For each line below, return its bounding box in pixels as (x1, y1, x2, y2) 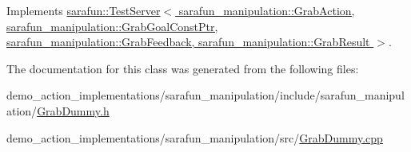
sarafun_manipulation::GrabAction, (178, 2, 355, 18)
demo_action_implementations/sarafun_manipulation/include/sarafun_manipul (6, 87, 405, 103)
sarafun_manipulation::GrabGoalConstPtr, (6, 18, 218, 34)
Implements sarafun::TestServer (6, 2, 161, 18)
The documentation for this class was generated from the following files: (6, 60, 359, 76)
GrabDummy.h (37, 102, 110, 119)
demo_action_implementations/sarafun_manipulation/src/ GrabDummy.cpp (6, 129, 383, 146)
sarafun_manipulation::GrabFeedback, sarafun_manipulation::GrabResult (6, 33, 370, 50)
